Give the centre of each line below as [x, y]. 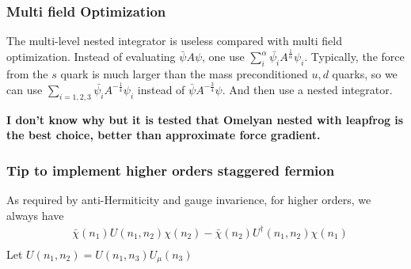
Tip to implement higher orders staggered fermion [171, 170]
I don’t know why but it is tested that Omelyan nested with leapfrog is [205, 119]
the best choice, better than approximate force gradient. [164, 135]
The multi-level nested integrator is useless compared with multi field [174, 41]
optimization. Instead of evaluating [91, 57]
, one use [223, 57]
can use [25, 89]
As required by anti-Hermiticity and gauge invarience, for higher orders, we [189, 200]
